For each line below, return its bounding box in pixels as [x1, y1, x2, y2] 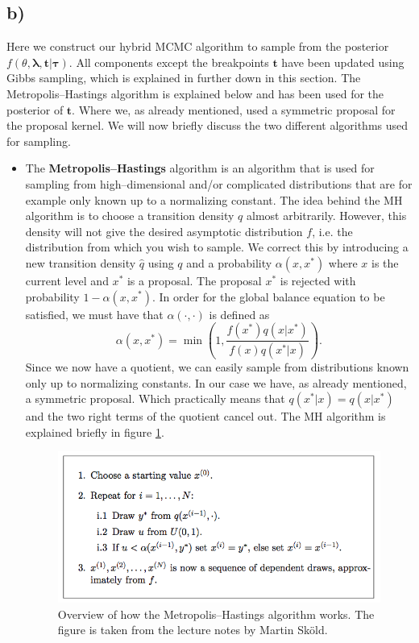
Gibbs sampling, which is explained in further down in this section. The [6, 69, 361, 86]
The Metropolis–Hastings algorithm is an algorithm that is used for [25, 160, 375, 176]
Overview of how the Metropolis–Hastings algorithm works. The [57, 605, 375, 622]
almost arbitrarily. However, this [246, 207, 407, 224]
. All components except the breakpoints [68, 53, 269, 70]
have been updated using [281, 53, 404, 70]
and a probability [186, 254, 272, 271]
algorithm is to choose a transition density [25, 207, 234, 224]
